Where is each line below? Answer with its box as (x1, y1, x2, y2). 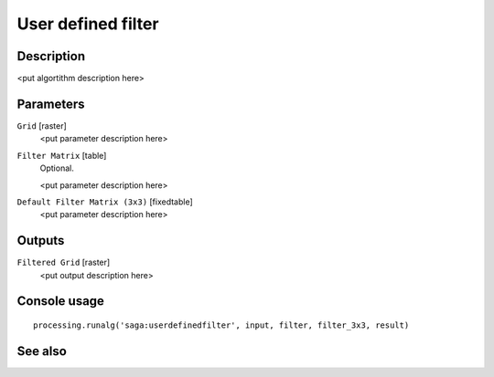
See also (16, 343, 68, 359)
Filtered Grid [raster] (16, 257, 111, 268)
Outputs (16, 233, 65, 248)
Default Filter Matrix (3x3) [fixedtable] (16, 196, 194, 207)
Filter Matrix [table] (16, 150, 107, 161)
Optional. (39, 162, 75, 173)
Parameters (16, 96, 85, 111)
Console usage (16, 293, 105, 309)
